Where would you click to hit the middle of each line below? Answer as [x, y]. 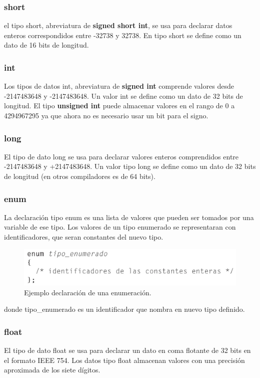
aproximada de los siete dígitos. [52, 370]
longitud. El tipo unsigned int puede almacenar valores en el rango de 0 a [119, 106]
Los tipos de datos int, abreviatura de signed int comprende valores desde [119, 86]
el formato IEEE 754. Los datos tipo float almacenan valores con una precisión [124, 360]
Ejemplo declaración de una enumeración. [88, 292]
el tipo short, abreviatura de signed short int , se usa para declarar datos [118, 25]
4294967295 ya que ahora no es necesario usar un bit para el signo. [106, 115]
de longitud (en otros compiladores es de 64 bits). [80, 176]
